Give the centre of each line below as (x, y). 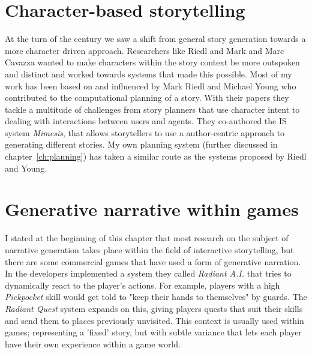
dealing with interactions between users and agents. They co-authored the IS (146, 121)
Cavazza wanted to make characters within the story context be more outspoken (152, 62)
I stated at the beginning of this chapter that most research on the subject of (147, 238)
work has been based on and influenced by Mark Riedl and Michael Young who (151, 85)
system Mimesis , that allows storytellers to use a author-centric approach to (145, 132)
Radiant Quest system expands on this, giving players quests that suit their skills (154, 308)
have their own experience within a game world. (93, 343)
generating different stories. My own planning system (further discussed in (141, 144)
